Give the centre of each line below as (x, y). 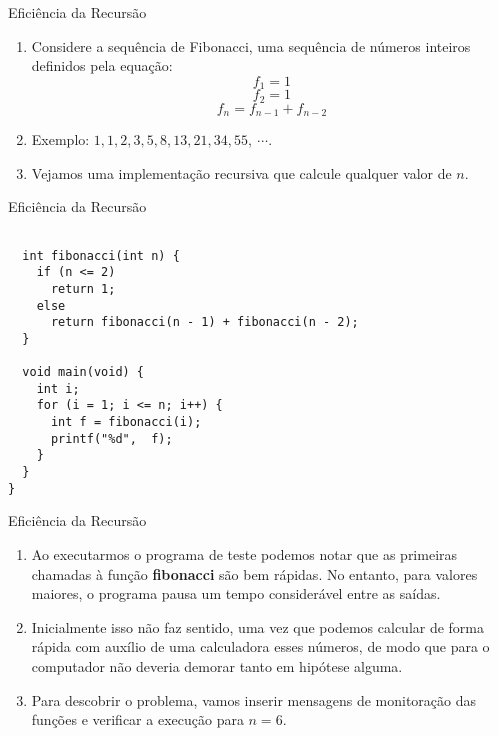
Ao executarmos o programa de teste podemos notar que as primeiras (244, 554)
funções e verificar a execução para (137, 719)
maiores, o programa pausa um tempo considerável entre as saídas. (236, 593)
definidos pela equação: (102, 65)
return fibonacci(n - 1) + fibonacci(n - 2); (204, 322)
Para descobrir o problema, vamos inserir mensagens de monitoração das (254, 699)
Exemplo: (60, 139)
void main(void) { (83, 372)
